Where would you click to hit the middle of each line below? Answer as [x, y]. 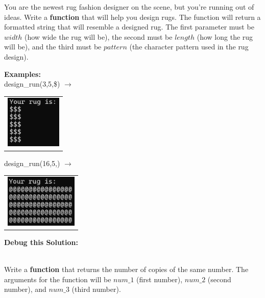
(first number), [160, 279]
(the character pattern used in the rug [189, 47]
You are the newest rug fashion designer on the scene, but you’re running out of [129, 7]
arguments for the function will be [58, 279]
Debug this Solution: [41, 242]
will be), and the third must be [53, 47]
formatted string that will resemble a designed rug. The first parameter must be [129, 27]
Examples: [22, 74]
